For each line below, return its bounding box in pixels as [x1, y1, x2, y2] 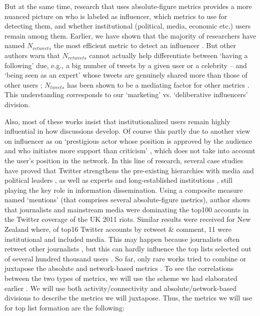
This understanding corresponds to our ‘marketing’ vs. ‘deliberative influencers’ [4, 89, 248, 100]
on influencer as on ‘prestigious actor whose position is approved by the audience [4, 135, 252, 146]
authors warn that [4, 50, 60, 60]
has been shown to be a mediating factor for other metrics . [66, 79, 249, 90]
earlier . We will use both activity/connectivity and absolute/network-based [4, 282, 236, 293]
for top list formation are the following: [4, 302, 124, 312]
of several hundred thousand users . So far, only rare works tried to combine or [4, 253, 246, 263]
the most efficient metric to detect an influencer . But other [53, 40, 236, 51]
